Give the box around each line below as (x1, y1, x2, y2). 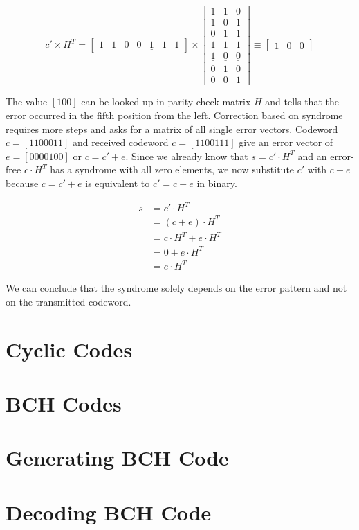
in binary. (196, 176, 237, 190)
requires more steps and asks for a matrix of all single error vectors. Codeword (6, 121, 338, 136)
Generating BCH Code (6, 443, 229, 472)
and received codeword (73, 135, 169, 150)
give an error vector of (239, 135, 333, 150)
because (6, 176, 39, 190)
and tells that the (265, 94, 339, 109)
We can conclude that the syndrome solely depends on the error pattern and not (6, 281, 347, 295)
